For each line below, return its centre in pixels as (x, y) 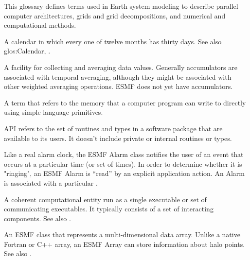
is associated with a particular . (51, 182)
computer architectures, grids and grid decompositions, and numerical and (115, 15)
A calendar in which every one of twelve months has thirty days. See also (113, 41)
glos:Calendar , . (27, 51)
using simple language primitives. (54, 112)
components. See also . (37, 218)
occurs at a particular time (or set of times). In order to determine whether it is (123, 164)
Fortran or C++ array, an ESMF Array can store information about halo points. (125, 244)
